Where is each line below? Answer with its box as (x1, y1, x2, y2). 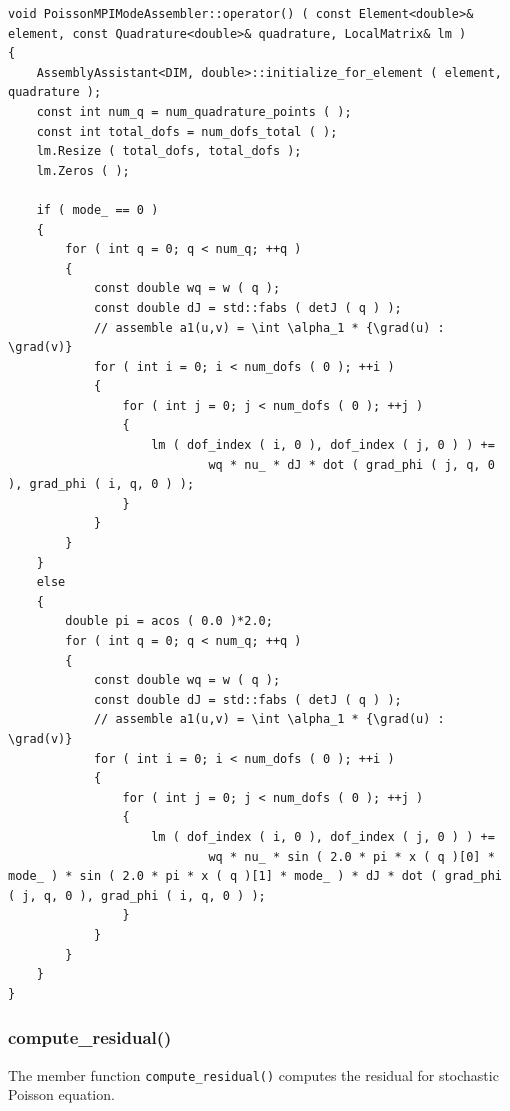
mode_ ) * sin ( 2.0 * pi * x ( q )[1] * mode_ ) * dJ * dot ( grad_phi (8, 869, 502, 884)
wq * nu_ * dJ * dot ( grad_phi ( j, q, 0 (208, 457, 495, 472)
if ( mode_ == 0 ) (36, 202, 159, 217)
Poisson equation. (8, 1084, 115, 1105)
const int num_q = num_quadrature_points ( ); (36, 104, 352, 119)
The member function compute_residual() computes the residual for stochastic (8, 1064, 499, 1085)
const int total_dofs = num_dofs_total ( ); (36, 124, 338, 139)
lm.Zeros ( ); (36, 163, 130, 178)
